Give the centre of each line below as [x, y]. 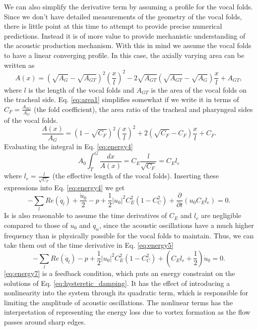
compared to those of [36, 225]
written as [19, 65]
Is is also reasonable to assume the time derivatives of [86, 215]
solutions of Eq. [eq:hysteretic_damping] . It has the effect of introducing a [117, 283]
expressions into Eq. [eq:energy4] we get [64, 187]
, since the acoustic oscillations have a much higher [177, 225]
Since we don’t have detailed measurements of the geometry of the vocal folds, [123, 16]
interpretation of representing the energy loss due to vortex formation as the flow [127, 312]
